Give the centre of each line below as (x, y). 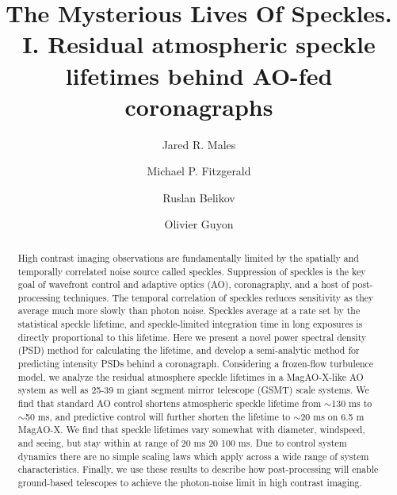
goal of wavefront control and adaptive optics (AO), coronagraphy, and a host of (183, 284)
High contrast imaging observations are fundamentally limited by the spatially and (188, 257)
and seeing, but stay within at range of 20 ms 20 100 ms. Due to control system (182, 443)
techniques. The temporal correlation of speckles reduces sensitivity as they (219, 297)
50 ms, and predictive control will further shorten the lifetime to (158, 416)
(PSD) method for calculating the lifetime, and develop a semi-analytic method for (189, 350)
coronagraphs (199, 106)
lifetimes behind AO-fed (199, 75)
